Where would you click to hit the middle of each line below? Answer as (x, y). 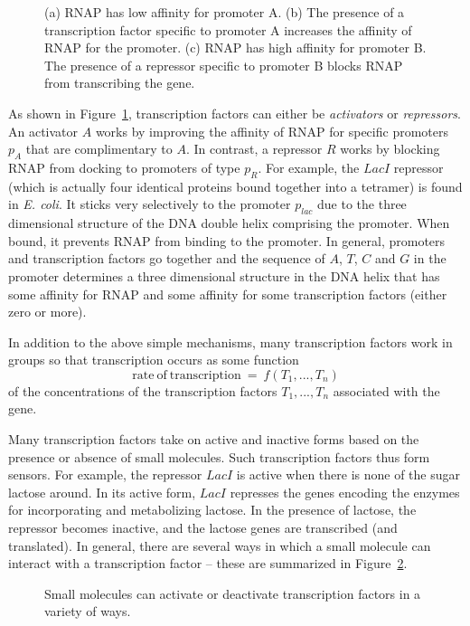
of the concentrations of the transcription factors (143, 390)
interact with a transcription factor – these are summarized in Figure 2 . (208, 563)
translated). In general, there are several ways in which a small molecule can (220, 545)
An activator (43, 131)
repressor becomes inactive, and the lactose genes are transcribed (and (203, 528)
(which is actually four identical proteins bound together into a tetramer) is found (235, 186)
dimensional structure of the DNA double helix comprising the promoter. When (229, 223)
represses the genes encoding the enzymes (345, 492)
